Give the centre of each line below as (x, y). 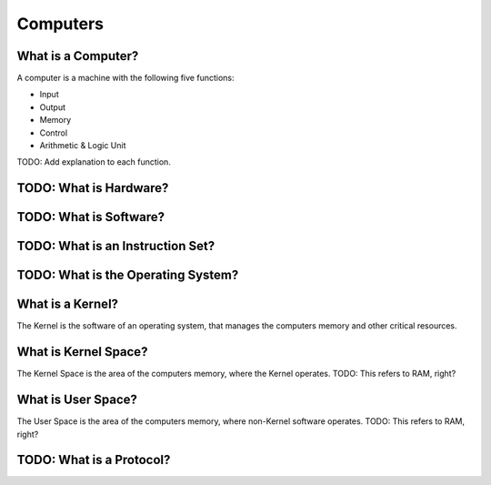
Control (54, 133)
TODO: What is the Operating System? (128, 275)
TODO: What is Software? (91, 217)
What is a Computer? (78, 56)
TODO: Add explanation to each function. (94, 162)
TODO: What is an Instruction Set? (116, 246)
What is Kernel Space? (82, 352)
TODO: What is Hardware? (93, 188)
